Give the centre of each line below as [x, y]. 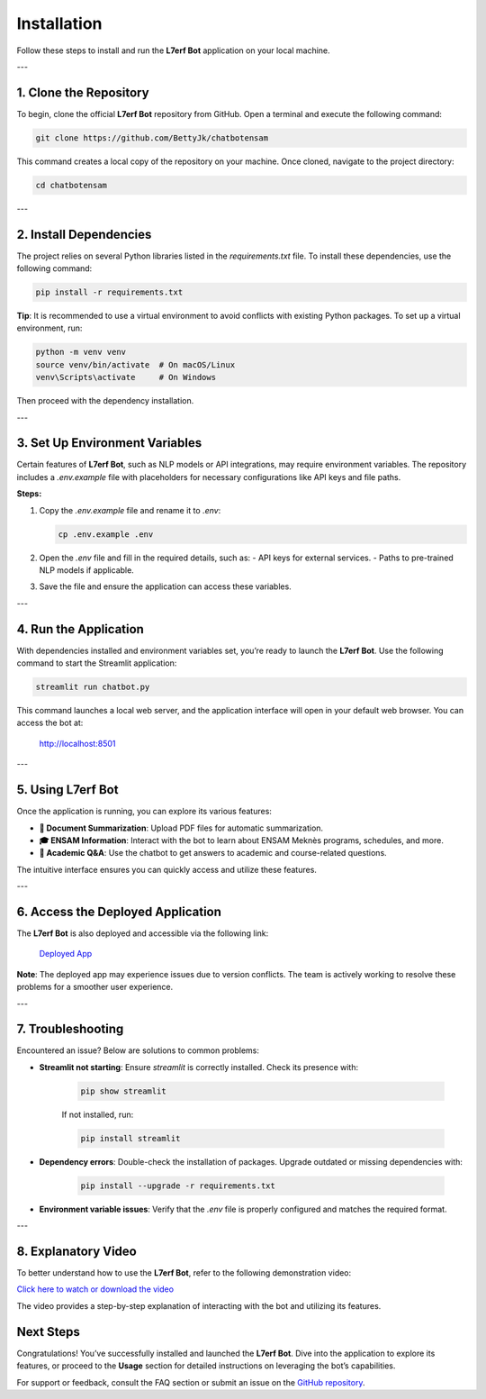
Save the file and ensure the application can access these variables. [165, 586]
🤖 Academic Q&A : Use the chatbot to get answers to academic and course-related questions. [213, 853]
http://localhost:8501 [77, 743]
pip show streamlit [123, 1091]
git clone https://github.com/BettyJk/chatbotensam [152, 138]
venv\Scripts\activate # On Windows [126, 377]
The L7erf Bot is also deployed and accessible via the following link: [143, 933]
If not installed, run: [98, 1114]
